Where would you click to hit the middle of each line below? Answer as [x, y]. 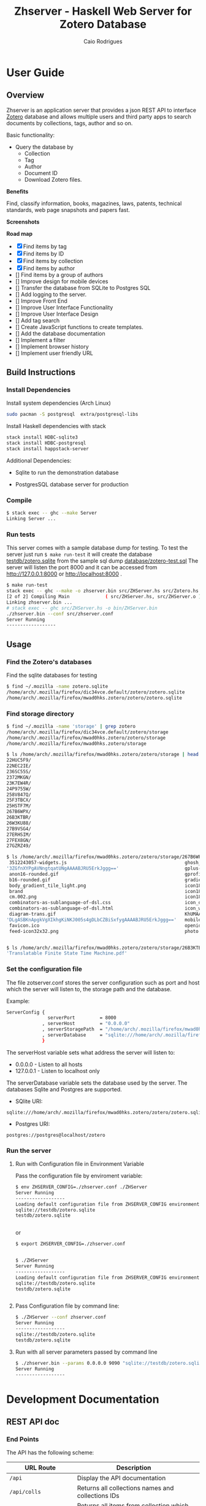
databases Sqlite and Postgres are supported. [64, 1089]
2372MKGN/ [19, 777]
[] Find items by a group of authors [59, 275]
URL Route [40, 1468]
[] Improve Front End [41, 301]
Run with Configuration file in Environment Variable [79, 1164]
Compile [19, 500]
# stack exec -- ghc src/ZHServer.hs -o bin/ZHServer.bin [82, 608]
